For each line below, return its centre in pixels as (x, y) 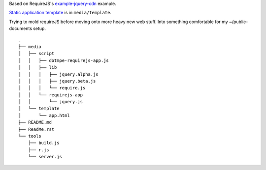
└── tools (30, 136)
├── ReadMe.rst (36, 129)
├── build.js (44, 143)
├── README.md (35, 122)
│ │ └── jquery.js (50, 102)
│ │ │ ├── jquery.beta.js (57, 81)
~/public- (239, 22)
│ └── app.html (44, 115)
